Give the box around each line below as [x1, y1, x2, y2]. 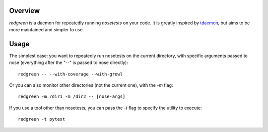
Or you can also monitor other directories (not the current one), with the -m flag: [9, 82, 173, 88]
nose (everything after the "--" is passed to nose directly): [9, 60, 129, 66]
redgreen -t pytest [18, 117, 66, 122]
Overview [9, 6, 40, 15]
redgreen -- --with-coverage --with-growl [18, 71, 123, 77]
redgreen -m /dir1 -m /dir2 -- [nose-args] [18, 94, 126, 99]
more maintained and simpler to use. [9, 26, 84, 32]
